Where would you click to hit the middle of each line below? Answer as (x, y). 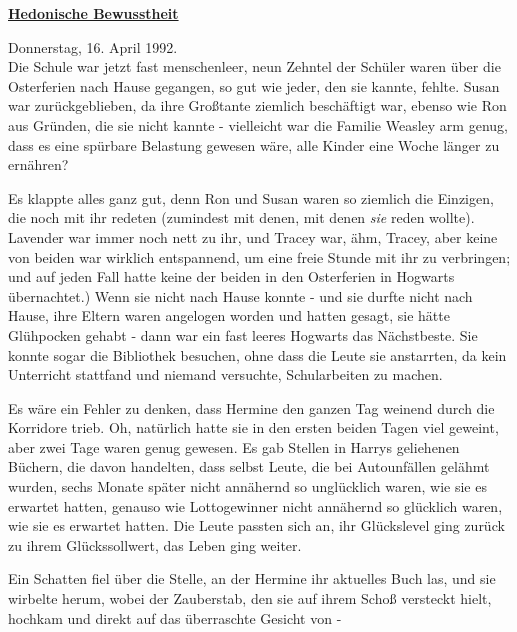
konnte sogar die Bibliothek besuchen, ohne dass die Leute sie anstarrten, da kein (257, 354)
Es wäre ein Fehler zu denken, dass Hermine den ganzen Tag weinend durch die (251, 407)
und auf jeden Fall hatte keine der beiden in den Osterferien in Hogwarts (231, 276)
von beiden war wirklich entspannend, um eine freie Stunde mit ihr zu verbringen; (259, 256)
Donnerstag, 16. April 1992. (93, 46)
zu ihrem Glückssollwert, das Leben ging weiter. (155, 544)
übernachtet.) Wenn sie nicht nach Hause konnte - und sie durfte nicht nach (240, 295)
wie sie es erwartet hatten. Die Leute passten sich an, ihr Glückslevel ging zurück (256, 525)
